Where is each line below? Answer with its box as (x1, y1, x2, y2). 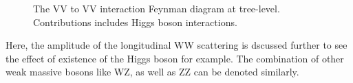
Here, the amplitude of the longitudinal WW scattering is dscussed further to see (6, 38, 347, 52)
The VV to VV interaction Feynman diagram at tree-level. (33, 1, 280, 15)
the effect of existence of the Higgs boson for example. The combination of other (6, 51, 344, 65)
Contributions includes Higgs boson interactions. (33, 14, 237, 29)
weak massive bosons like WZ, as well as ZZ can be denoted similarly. (6, 64, 299, 79)
